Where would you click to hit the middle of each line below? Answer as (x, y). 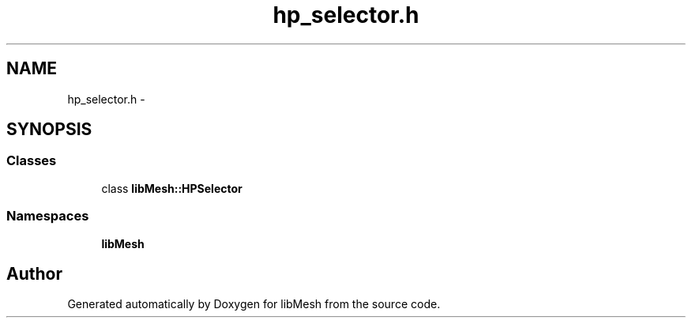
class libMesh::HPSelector (172, 188)
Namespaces (48, 216)
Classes (32, 161)
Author (34, 273)
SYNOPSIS (49, 130)
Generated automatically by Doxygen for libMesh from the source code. (254, 304)
